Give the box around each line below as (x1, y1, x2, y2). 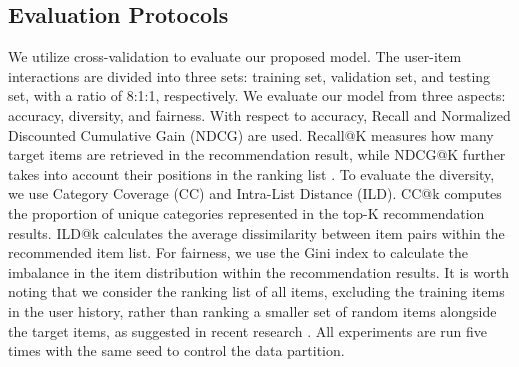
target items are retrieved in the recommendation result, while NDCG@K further (8, 144, 506, 165)
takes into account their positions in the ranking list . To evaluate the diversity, (8, 163, 495, 184)
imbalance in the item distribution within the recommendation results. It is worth (8, 261, 509, 282)
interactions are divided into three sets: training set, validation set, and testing (8, 65, 491, 86)
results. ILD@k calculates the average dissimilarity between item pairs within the (8, 222, 505, 243)
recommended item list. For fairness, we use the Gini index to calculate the (8, 242, 468, 263)
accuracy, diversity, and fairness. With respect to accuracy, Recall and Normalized (8, 104, 511, 125)
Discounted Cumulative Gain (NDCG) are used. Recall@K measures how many (8, 124, 494, 145)
